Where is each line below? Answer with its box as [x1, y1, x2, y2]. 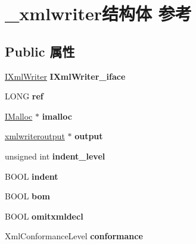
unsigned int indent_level [5, 149, 105, 162]
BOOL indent [5, 170, 58, 182]
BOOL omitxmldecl [5, 209, 83, 222]
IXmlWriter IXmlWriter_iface [5, 70, 126, 82]
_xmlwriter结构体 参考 [5, 1, 192, 26]
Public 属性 [5, 42, 75, 60]
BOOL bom [5, 190, 50, 202]
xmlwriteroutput [5, 130, 65, 142]
